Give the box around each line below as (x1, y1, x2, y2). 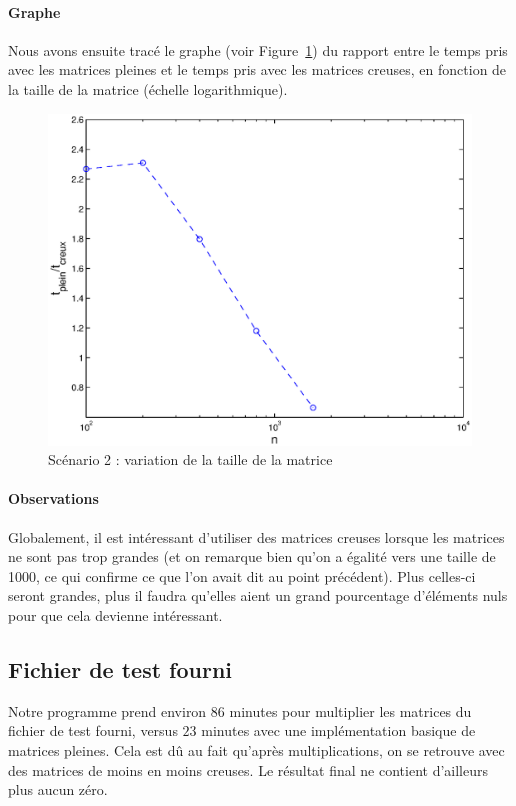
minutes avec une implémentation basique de (201, 720, 476, 741)
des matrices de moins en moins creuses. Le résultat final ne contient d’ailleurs (8, 759, 489, 780)
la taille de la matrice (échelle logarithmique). (8, 78, 288, 99)
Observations (8, 488, 99, 509)
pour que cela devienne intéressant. (8, 605, 223, 626)
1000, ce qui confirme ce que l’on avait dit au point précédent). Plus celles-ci (8, 565, 476, 586)
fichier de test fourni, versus (8, 720, 178, 741)
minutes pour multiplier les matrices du (229, 700, 472, 721)
